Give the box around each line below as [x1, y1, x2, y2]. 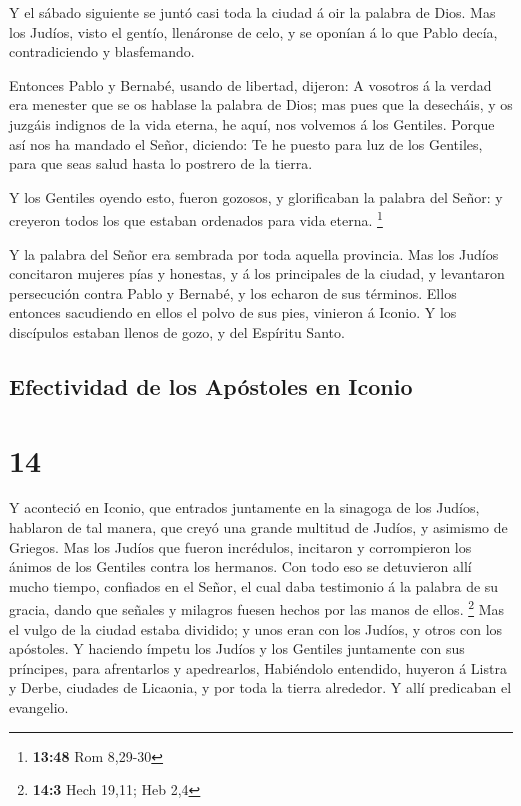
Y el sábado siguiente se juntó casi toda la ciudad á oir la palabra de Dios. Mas [9, 2, 496, 22]
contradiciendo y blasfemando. [9, 41, 195, 62]
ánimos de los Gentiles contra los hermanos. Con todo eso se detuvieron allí [9, 556, 472, 577]
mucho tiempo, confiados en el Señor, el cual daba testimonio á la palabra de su [9, 575, 499, 596]
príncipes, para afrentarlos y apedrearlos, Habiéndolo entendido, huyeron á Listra [9, 657, 507, 678]
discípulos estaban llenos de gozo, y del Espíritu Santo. [9, 321, 345, 342]
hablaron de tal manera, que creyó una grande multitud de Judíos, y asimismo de [9, 517, 508, 538]
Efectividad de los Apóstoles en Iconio [9, 370, 413, 401]
